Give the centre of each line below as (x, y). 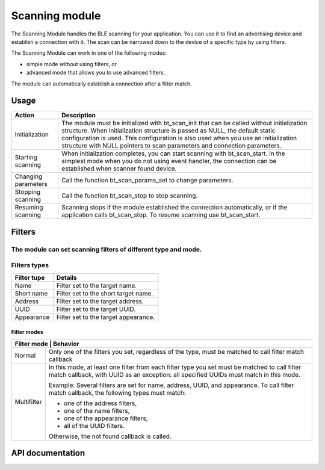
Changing (29, 176)
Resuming (29, 208)
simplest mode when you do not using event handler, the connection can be (169, 161)
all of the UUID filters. (94, 425)
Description (79, 116)
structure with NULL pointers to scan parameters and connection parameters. (172, 146)
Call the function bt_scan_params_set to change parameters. (147, 181)
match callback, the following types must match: (117, 392)
